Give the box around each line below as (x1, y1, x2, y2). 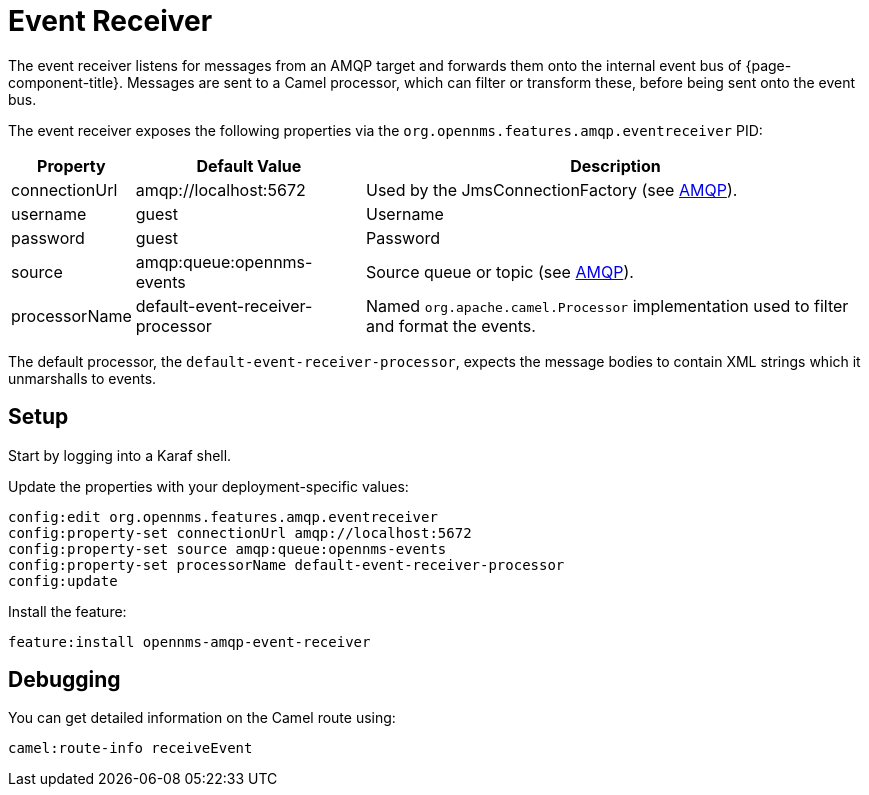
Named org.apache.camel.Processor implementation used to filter (365, 295, 849, 316)
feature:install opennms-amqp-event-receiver (8, 633, 371, 650)
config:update (8, 572, 118, 589)
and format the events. (365, 315, 536, 336)
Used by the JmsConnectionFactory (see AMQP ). (365, 179, 738, 200)
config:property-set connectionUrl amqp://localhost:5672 (8, 524, 472, 541)
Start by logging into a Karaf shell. (8, 446, 232, 464)
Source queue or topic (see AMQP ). (365, 261, 634, 282)
